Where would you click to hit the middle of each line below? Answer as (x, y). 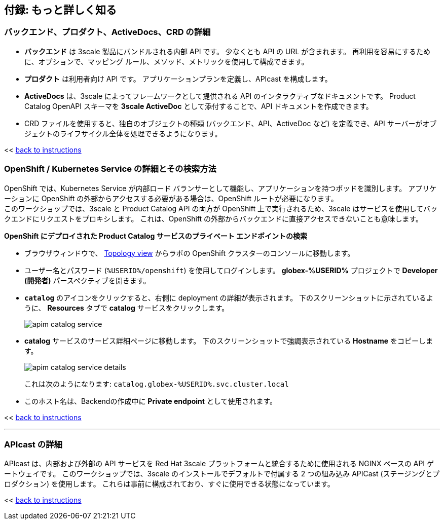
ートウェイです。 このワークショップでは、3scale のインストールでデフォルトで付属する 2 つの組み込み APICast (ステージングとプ (222, 474)
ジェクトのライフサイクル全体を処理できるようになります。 (123, 133)
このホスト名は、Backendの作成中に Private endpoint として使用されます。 (151, 401)
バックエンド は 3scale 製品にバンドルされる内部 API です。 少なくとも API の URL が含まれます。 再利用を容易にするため (228, 51)
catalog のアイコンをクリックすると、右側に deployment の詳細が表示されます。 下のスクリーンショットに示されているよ (229, 297)
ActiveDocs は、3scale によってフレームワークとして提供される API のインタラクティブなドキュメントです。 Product (220, 96)
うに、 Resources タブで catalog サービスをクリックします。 (127, 308)
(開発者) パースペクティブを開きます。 (87, 280)
